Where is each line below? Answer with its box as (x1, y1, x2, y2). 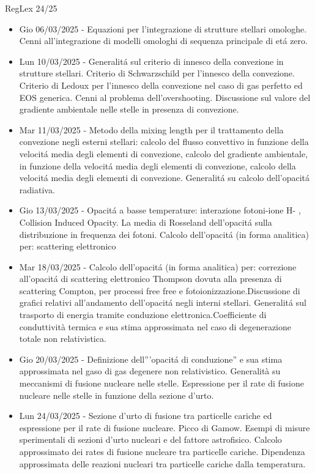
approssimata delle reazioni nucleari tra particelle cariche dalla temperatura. (19, 457, 306, 470)
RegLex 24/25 (5, 2, 57, 14)
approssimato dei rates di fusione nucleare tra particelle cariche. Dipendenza (19, 445, 305, 457)
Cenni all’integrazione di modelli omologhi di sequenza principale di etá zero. (19, 34, 308, 47)
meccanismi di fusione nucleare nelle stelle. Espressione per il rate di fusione (19, 377, 304, 390)
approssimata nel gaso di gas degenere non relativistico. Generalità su (19, 365, 281, 377)
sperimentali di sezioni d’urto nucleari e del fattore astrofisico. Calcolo (19, 433, 282, 446)
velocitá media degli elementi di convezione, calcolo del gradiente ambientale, (19, 147, 308, 160)
